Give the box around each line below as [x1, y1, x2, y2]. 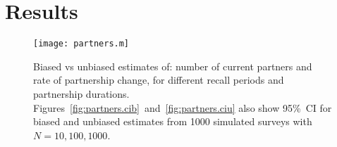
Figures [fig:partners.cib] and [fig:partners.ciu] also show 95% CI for [33, 100, 332, 115]
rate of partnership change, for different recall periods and [33, 72, 284, 87]
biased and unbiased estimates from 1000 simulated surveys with [33, 114, 312, 129]
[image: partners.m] [33, 39, 130, 49]
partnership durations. [33, 86, 130, 101]
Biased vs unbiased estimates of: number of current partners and [33, 58, 312, 73]
